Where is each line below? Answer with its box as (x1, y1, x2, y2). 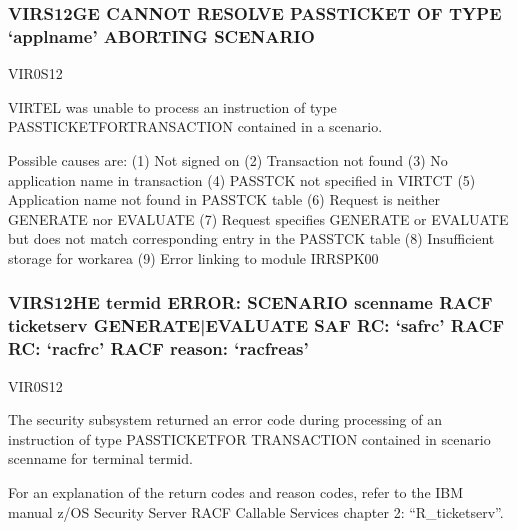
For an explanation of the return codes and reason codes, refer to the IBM (8, 481, 464, 502)
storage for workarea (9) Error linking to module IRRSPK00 (8, 247, 379, 268)
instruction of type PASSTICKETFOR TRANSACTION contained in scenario (8, 428, 491, 449)
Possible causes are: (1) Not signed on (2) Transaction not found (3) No (8, 149, 448, 170)
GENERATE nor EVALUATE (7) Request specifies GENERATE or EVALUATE (8, 208, 509, 229)
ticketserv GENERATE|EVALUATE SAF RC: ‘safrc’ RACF (8, 313, 505, 338)
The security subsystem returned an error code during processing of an (8, 409, 442, 430)
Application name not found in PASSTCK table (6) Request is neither (8, 189, 440, 210)
